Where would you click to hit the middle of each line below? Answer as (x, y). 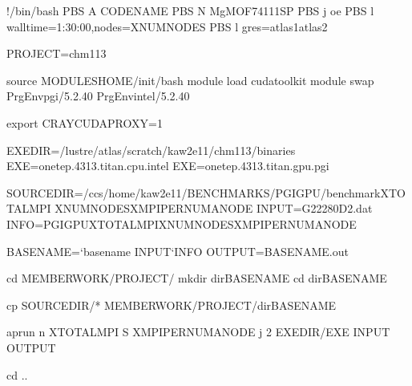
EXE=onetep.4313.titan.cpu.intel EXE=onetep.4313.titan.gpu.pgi (168, 166)
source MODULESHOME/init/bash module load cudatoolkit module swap (190, 80)
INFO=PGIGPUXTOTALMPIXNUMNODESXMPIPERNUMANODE (182, 223)
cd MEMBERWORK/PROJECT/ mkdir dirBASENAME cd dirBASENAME (197, 278)
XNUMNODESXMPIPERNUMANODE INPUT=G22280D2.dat (214, 208)
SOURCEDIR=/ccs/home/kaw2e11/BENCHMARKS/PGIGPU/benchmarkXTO (206, 192)
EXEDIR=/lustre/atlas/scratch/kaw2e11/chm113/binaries (151, 150)
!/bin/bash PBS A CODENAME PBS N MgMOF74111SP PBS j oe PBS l (190, 10)
